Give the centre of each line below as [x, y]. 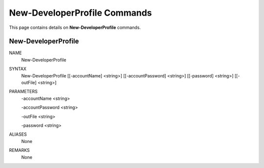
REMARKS [19, 150]
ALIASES [18, 134]
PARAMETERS [23, 92]
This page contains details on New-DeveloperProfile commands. [75, 27]
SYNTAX [18, 69]
